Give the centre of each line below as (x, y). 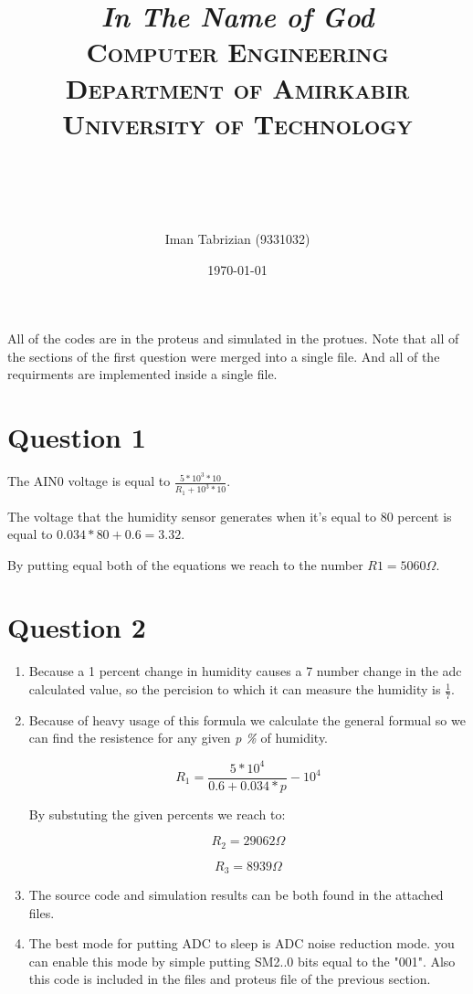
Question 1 (77, 437)
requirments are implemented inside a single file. (142, 374)
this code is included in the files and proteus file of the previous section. (230, 979)
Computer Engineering (237, 52)
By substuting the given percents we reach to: (157, 814)
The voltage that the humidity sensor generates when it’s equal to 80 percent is (230, 516)
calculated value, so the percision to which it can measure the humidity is (235, 689)
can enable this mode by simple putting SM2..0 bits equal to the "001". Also (242, 961)
